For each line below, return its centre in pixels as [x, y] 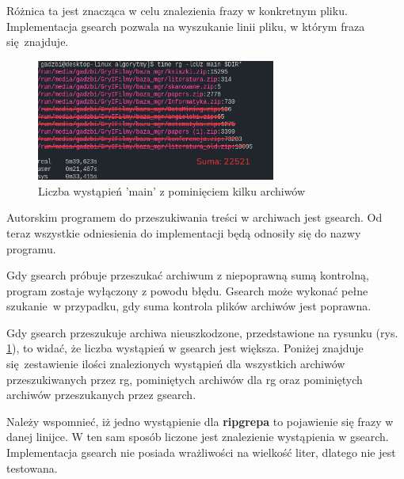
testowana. [32, 468]
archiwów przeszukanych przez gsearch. [101, 395]
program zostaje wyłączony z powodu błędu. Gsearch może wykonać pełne [187, 290]
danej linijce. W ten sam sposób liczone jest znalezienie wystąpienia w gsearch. [198, 437]
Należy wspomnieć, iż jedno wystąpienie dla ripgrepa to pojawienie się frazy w [200, 421]
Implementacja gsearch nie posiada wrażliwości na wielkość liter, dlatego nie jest [201, 452]
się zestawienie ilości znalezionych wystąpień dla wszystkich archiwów [176, 364]
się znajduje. [38, 42]
